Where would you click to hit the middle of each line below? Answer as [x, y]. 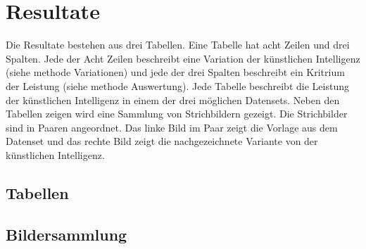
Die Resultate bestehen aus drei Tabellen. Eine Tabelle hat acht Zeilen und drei [178, 45]
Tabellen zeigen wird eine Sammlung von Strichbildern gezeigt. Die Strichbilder [177, 114]
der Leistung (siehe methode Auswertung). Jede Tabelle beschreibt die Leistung [177, 85]
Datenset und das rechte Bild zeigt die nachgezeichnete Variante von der [162, 141]
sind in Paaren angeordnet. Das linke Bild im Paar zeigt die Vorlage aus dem [172, 127]
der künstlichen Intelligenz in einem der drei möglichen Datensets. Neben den [173, 100]
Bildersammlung [67, 234]
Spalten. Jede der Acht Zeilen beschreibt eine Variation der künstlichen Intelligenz [183, 58]
